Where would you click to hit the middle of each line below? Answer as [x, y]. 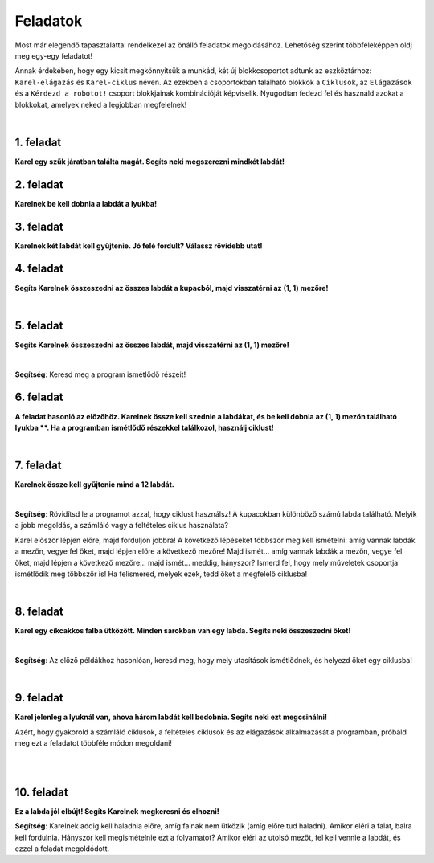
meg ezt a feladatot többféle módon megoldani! [94, 743]
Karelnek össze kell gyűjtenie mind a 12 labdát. [94, 485]
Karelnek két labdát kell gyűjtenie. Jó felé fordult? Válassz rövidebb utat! [139, 246]
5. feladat [39, 325]
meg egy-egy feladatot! [54, 55]
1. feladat [38, 142]
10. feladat [41, 792]
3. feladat [39, 226]
